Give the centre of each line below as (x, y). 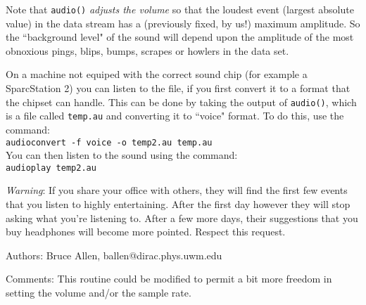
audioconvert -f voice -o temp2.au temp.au (109, 142)
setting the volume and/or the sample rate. (99, 292)
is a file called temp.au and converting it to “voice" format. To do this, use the (175, 116)
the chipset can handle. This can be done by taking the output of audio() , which (181, 102)
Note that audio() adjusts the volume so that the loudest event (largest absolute (180, 9)
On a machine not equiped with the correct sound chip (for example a (157, 74)
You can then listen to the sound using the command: (122, 155)
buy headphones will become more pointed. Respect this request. (146, 232)
